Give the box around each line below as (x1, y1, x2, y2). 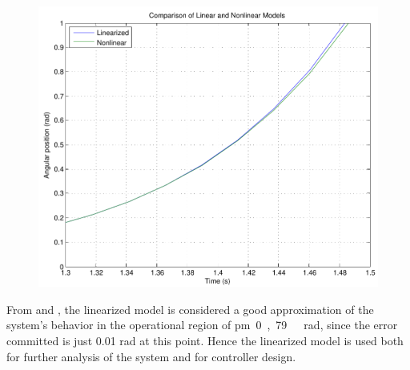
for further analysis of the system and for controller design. (6, 348, 296, 364)
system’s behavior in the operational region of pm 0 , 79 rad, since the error (6, 316, 398, 333)
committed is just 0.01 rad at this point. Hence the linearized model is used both (6, 332, 404, 348)
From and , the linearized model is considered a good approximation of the (6, 300, 374, 317)
